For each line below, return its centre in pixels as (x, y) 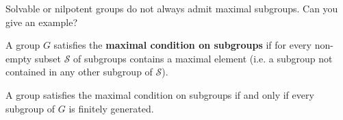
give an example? (41, 22)
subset (48, 58)
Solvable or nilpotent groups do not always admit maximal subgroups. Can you (172, 8)
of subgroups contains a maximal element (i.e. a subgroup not (203, 58)
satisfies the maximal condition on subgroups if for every (182, 45)
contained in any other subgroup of (79, 72)
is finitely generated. (111, 108)
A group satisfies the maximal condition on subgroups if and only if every (160, 94)
